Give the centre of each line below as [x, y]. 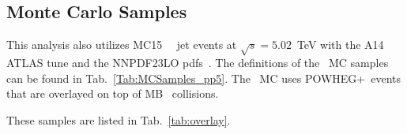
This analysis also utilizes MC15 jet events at [122, 45]
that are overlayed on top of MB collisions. [113, 93]
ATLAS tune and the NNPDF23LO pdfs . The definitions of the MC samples [198, 62]
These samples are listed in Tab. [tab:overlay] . [119, 119]
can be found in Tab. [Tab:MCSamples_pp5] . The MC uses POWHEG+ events [204, 78]
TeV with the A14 [340, 45]
